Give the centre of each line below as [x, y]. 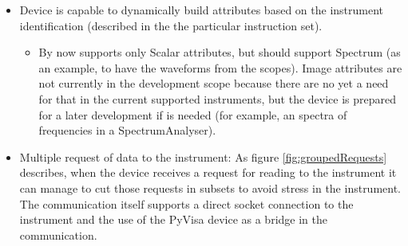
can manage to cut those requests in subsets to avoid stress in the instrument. [210, 187]
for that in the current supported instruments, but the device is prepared [218, 98]
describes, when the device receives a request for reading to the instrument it [208, 172]
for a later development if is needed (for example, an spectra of [193, 114]
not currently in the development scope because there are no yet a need [214, 83]
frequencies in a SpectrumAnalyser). [127, 130]
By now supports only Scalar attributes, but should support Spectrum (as [220, 52]
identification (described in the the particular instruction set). [171, 25]
